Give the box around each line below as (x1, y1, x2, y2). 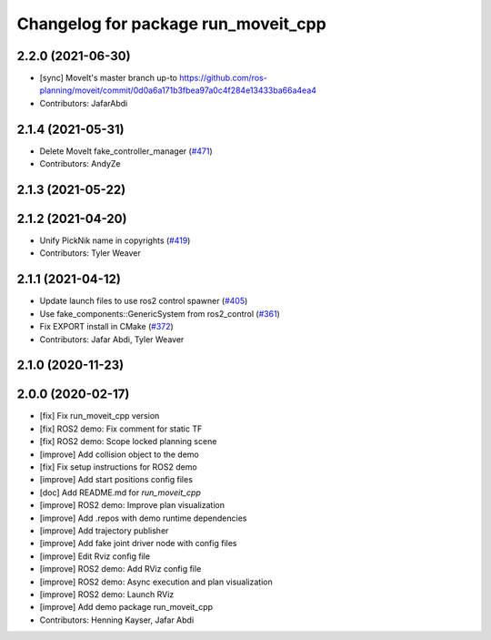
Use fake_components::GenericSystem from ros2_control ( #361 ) (39, 308, 281, 319)
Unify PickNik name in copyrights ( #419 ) (39, 235, 191, 246)
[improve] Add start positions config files (39, 474, 193, 485)
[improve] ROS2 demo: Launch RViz (39, 588, 175, 600)
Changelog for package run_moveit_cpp (16, 14, 326, 34)
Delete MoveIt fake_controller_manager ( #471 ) (39, 146, 213, 157)
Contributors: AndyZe (39, 158, 121, 169)
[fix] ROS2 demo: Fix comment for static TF (39, 423, 203, 434)
